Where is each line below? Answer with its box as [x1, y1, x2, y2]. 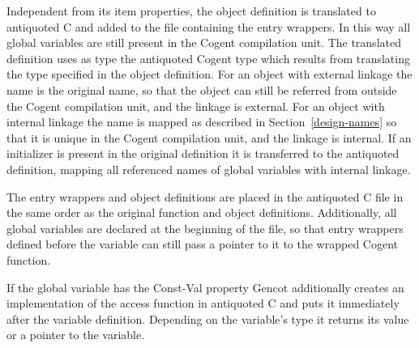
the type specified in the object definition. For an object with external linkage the [6, 66, 413, 83]
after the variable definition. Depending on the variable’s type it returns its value [6, 310, 409, 327]
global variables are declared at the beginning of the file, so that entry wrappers [6, 219, 404, 236]
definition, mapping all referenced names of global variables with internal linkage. [6, 160, 411, 177]
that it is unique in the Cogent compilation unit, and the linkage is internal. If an [6, 129, 412, 146]
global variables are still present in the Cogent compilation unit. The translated [6, 34, 401, 51]
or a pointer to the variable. [6, 326, 145, 343]
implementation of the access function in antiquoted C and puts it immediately [6, 295, 400, 312]
